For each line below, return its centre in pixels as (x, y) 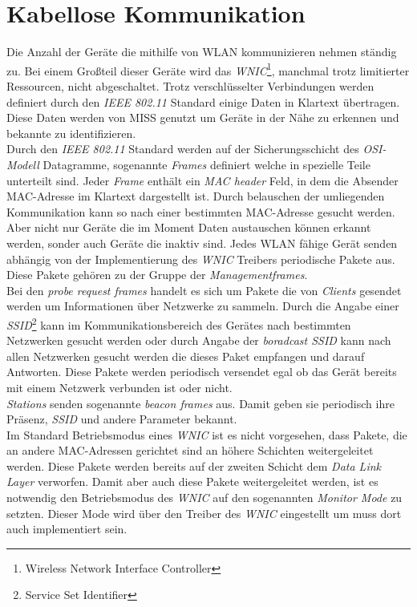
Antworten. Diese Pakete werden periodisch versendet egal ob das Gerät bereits (202, 372)
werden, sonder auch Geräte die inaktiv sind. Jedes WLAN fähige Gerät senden (202, 243)
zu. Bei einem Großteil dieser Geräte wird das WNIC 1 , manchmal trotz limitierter (208, 69)
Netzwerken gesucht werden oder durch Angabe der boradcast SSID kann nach (199, 340)
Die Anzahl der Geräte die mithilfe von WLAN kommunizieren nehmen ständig (202, 52)
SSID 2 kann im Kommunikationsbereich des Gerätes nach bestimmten (179, 323)
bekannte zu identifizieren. (71, 133)
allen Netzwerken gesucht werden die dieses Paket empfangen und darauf (186, 356)
